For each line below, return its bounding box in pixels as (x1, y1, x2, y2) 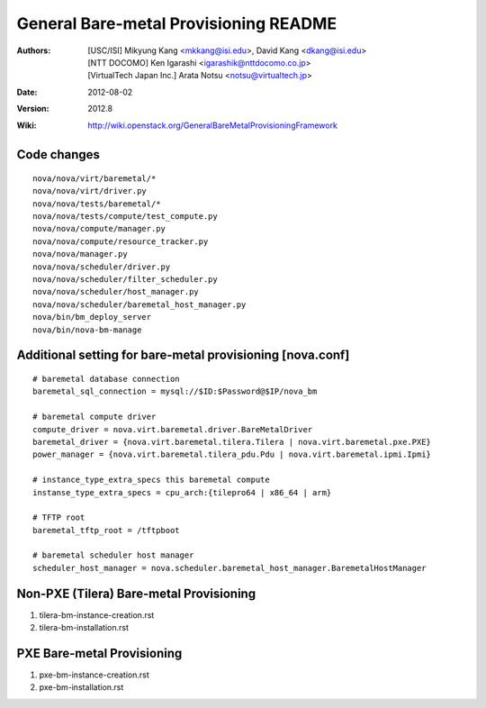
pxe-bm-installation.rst (39, 682, 124, 693)
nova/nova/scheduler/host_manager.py (32, 286, 200, 297)
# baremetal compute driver (32, 412, 157, 422)
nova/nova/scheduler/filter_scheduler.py (32, 275, 218, 285)
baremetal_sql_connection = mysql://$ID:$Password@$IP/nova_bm (32, 386, 318, 396)
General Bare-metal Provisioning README (16, 14, 337, 33)
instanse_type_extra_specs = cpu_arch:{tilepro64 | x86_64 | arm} (32, 487, 332, 497)
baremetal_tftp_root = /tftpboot (32, 525, 180, 535)
